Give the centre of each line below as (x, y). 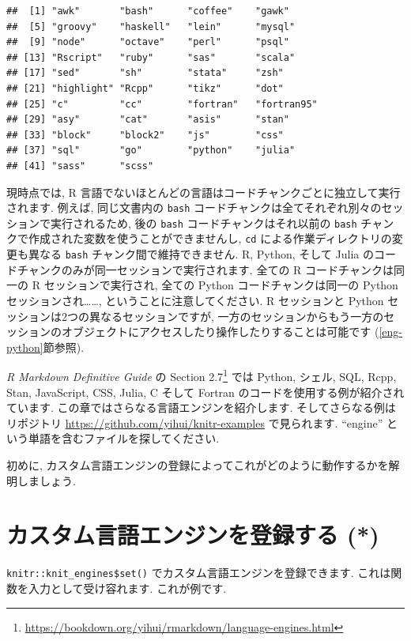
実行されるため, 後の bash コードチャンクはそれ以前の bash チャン (222, 222)
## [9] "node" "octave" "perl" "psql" (148, 42)
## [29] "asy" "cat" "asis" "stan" (148, 120)
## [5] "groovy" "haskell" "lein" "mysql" (151, 26)
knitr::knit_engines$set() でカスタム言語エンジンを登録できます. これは (199, 573)
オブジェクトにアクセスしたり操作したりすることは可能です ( (220, 332)
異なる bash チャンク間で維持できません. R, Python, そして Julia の (201, 254)
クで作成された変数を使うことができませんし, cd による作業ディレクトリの (199, 238)
